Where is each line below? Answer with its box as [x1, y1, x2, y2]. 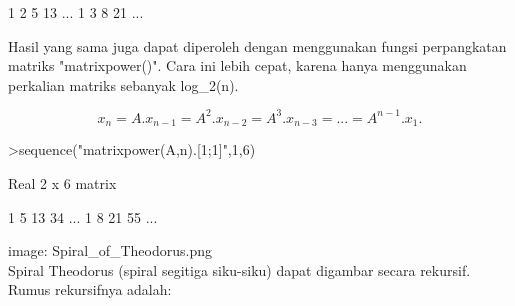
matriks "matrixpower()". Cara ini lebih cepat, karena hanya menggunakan [8, 55, 467, 76]
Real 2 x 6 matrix [8, 172, 117, 193]
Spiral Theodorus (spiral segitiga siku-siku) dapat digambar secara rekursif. [8, 259, 471, 280]
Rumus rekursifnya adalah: [8, 279, 172, 300]
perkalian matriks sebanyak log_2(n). [8, 74, 239, 95]
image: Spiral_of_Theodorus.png [8, 240, 212, 261]
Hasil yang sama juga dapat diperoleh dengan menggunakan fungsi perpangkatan [8, 35, 507, 56]
